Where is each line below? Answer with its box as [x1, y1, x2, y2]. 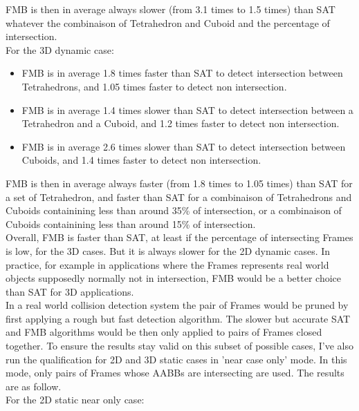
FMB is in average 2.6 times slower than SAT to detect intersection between [21, 139, 346, 153]
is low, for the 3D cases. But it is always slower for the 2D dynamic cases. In [6, 243, 331, 258]
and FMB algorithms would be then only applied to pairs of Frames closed [6, 325, 322, 339]
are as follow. [6, 379, 62, 393]
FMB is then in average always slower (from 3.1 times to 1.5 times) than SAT [6, 2, 335, 16]
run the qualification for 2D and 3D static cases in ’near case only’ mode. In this [6, 352, 347, 366]
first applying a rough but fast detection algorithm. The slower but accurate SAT [6, 311, 351, 325]
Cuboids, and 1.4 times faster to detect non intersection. [21, 153, 261, 167]
